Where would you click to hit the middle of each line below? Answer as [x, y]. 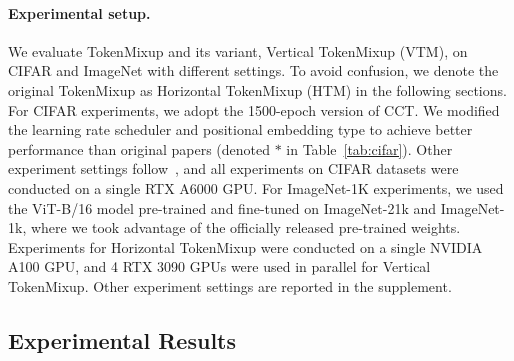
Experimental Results [122, 339]
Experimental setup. [79, 12]
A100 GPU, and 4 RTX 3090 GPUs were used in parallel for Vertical [219, 266]
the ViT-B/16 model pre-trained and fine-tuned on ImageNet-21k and [222, 207]
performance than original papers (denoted [139, 148]
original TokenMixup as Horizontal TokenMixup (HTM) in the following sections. [257, 89]
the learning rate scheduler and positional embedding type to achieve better [240, 129]
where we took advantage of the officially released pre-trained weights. [245, 227]
